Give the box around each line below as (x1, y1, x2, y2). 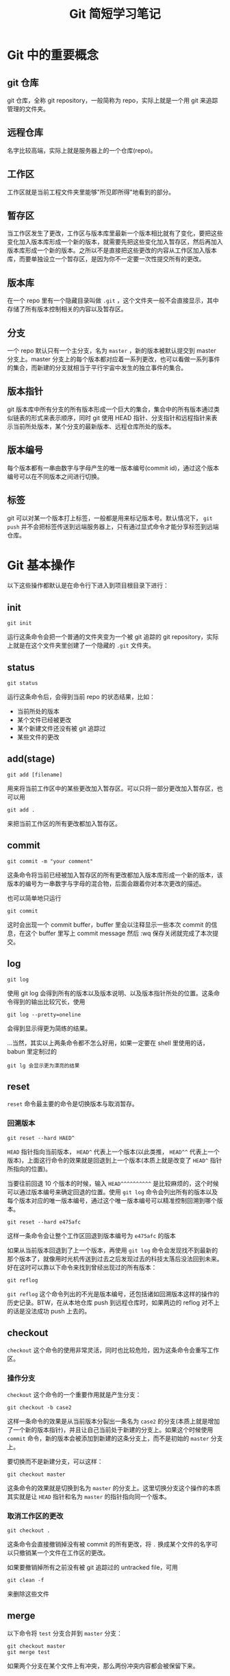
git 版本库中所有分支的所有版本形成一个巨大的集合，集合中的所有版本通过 (7, 405, 214, 413)
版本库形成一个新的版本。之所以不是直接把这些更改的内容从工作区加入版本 (7, 246, 217, 254)
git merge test (7, 1649, 51, 1655)
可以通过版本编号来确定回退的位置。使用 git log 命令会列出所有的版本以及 (7, 1187, 218, 1196)
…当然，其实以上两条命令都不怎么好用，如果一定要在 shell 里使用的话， (7, 1039, 209, 1047)
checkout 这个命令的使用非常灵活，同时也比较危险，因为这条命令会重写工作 (7, 1346, 220, 1355)
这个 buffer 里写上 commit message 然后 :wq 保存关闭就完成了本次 (25, 929, 213, 937)
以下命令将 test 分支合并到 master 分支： (7, 1629, 123, 1637)
